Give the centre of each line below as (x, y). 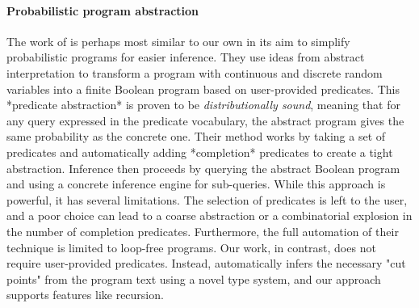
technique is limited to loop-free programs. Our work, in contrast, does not (191, 247)
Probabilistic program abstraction (103, 10)
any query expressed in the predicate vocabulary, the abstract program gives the (205, 120)
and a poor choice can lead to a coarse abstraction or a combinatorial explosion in (209, 215)
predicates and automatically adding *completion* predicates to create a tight (200, 152)
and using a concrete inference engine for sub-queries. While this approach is (196, 184)
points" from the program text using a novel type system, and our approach (194, 278)
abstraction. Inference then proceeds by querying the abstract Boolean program (203, 168)
